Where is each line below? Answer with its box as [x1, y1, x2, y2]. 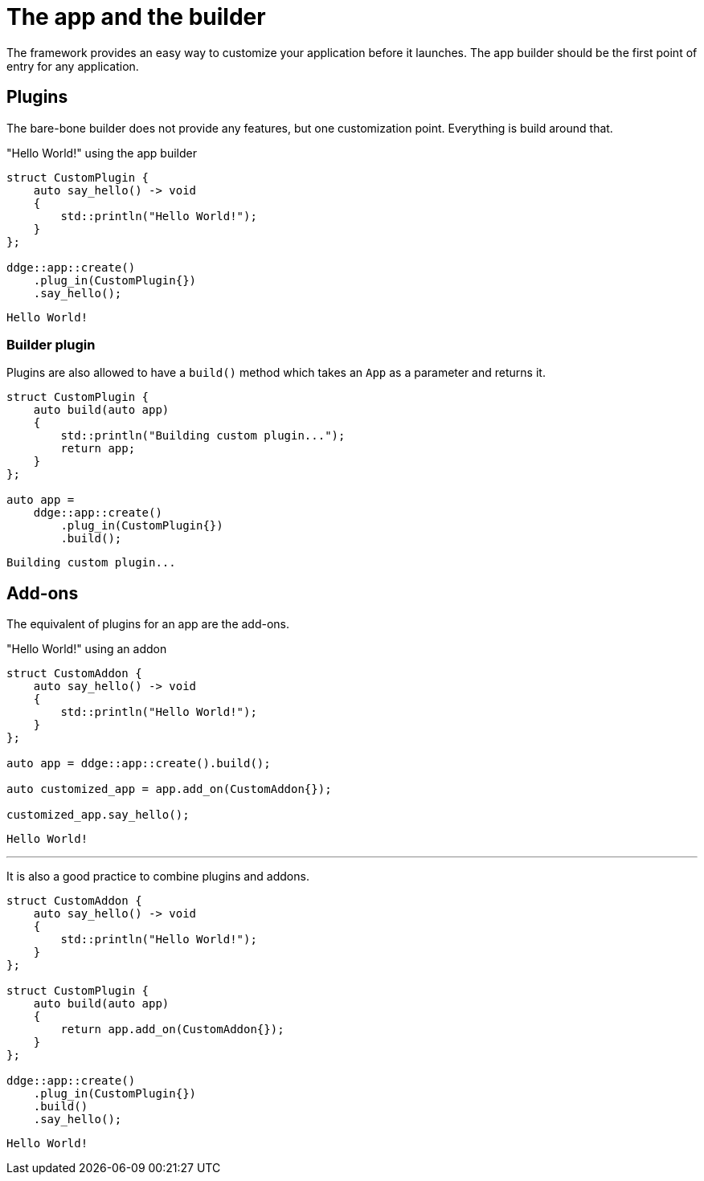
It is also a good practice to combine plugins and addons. [6, 869, 309, 884]
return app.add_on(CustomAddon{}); [60, 1023, 284, 1036]
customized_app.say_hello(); [6, 808, 190, 822]
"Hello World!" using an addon [6, 642, 167, 656]
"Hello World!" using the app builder [6, 145, 198, 160]
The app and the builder [6, 3, 266, 31]
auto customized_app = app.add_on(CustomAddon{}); [6, 783, 332, 796]
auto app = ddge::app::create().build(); [6, 757, 271, 770]
